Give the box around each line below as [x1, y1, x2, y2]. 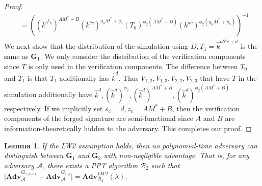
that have [200, 72, 230, 83]
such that [151, 160, 180, 170]
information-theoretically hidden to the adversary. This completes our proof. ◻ [4, 122, 252, 133]
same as [4, 51, 29, 61]
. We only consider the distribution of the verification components [40, 51, 246, 61]
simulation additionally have [4, 89, 93, 100]
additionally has [59, 72, 110, 83]
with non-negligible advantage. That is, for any [103, 150, 249, 161]
